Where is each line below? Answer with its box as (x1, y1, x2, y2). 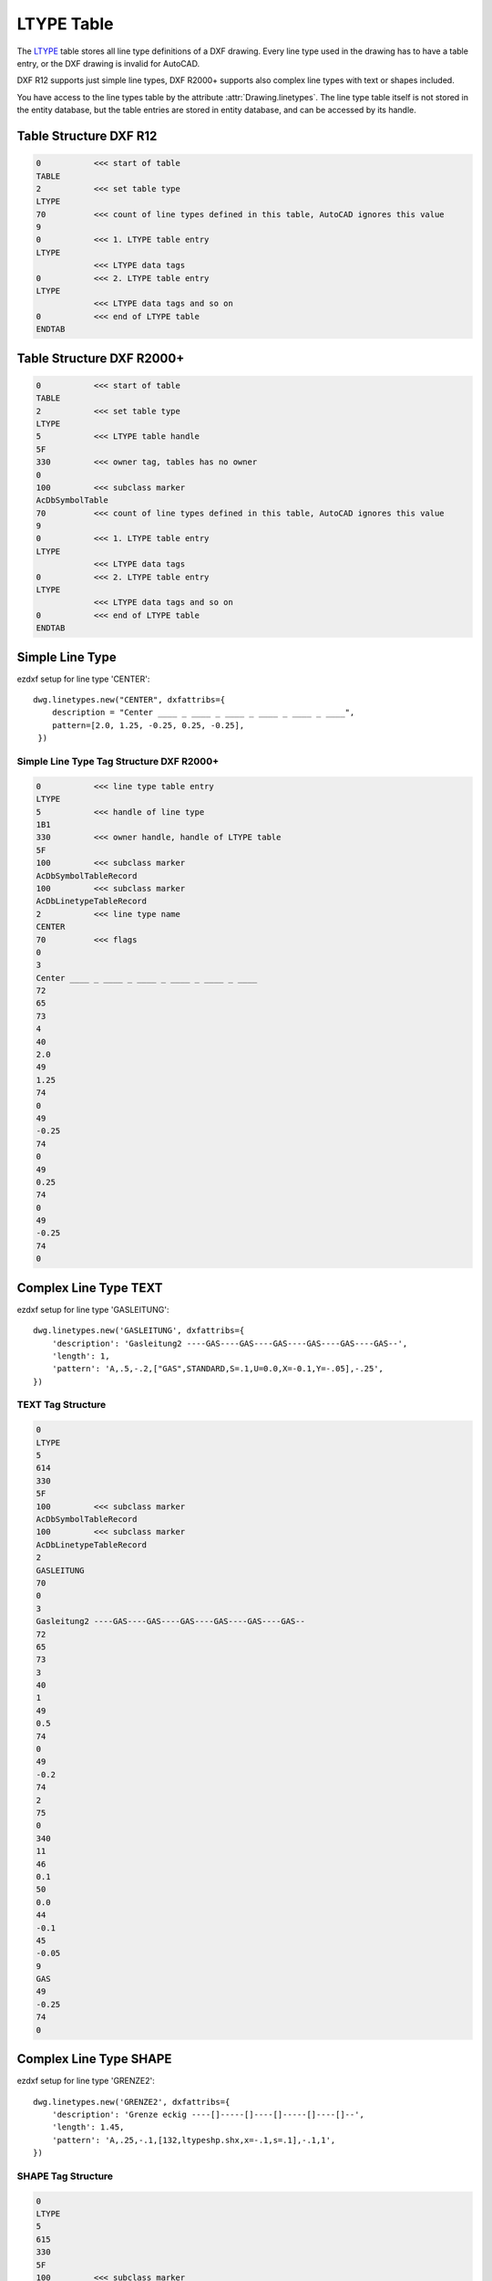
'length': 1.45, (51, 2122, 125, 2132)
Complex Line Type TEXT (16, 1280, 163, 1296)
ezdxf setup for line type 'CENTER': (16, 673, 150, 684)
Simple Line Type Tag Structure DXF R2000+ (16, 755, 220, 768)
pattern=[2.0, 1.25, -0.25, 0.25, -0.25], (51, 720, 245, 730)
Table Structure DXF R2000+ (16, 350, 185, 366)
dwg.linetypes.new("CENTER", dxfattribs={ (33, 694, 226, 705)
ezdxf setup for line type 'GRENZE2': (16, 2076, 155, 2087)
